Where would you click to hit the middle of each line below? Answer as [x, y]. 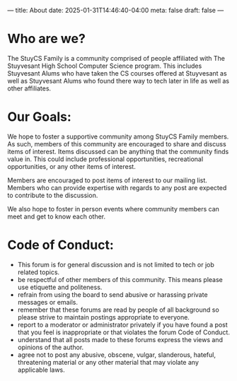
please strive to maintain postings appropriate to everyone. [103, 317]
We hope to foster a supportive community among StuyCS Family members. [118, 136]
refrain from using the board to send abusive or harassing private [112, 294]
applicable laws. [41, 370]
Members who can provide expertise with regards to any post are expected [117, 187]
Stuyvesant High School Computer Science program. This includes [105, 66]
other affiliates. [29, 88]
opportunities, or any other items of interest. [71, 166]
